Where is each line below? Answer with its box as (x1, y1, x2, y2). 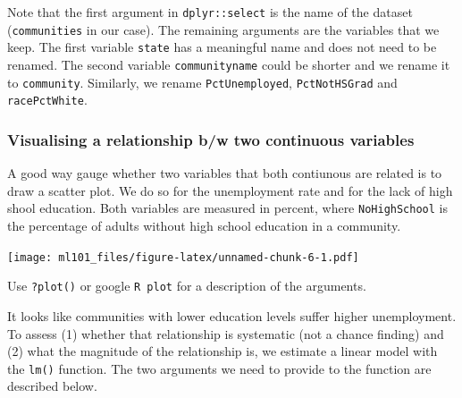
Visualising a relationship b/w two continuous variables (7, 128, 415, 150)
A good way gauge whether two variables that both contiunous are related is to (7, 164, 442, 182)
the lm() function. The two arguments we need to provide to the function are (7, 359, 432, 377)
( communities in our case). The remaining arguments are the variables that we (7, 20, 440, 38)
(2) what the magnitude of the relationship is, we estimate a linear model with (7, 342, 438, 360)
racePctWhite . (7, 90, 88, 109)
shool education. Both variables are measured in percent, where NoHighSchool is (7, 199, 448, 217)
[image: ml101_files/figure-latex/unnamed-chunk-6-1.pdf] (7, 250, 359, 264)
